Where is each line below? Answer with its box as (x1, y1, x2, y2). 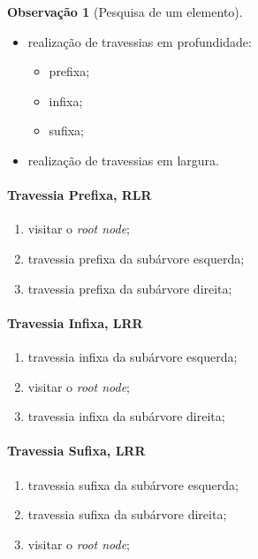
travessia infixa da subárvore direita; (27, 407, 225, 425)
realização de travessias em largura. (27, 150, 219, 169)
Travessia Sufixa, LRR (7, 441, 146, 460)
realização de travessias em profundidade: (27, 32, 252, 50)
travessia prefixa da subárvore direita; (27, 279, 232, 297)
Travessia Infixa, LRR (7, 313, 143, 332)
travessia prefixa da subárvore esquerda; (27, 249, 245, 267)
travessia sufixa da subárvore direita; (27, 505, 227, 524)
